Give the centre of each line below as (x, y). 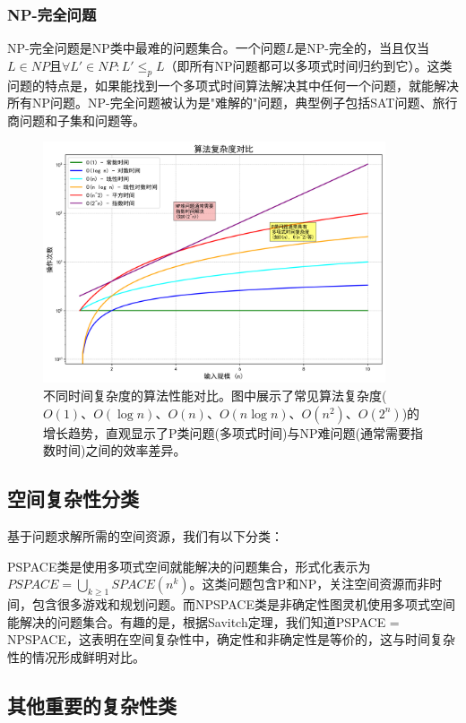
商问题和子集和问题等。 (76, 120)
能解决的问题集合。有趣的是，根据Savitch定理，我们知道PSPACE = (203, 621)
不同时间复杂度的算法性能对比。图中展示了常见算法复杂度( (215, 396)
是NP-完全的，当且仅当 (362, 48)
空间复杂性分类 (73, 499)
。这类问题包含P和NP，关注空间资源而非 (310, 584)
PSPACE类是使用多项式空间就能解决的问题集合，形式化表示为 (189, 566)
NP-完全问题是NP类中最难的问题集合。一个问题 (147, 48)
